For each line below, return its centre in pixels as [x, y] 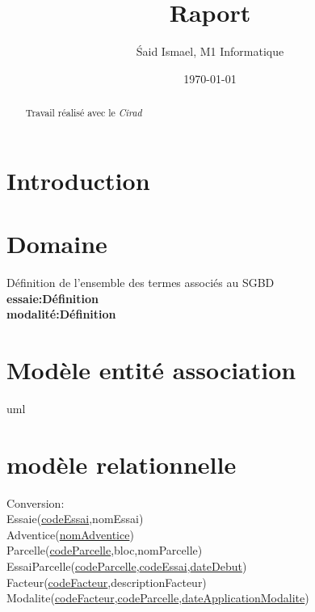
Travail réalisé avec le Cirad [84, 113]
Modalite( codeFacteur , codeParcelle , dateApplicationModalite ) [158, 598]
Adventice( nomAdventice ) [70, 534]
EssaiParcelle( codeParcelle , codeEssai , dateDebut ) [127, 566]
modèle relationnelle [122, 464]
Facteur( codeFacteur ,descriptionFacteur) [107, 582]
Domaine [57, 244]
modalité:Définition [61, 314]
